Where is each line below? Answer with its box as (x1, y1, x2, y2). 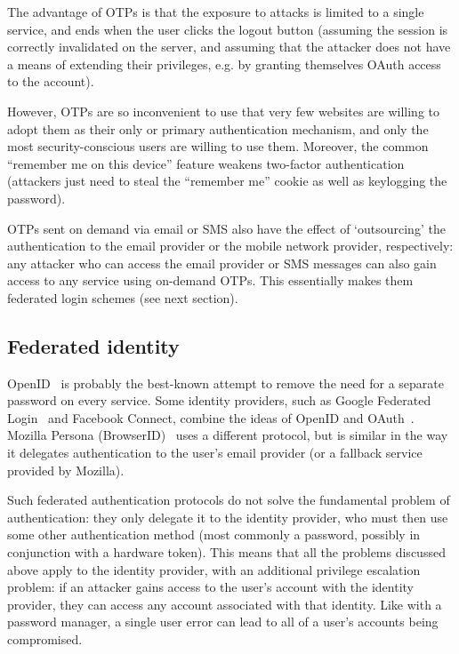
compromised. (7, 630, 83, 649)
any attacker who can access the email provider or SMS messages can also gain (7, 253, 437, 272)
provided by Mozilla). (7, 460, 125, 479)
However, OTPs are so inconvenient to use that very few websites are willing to (7, 101, 439, 120)
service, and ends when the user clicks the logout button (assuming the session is (7, 20, 448, 38)
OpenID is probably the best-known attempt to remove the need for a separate (7, 373, 444, 392)
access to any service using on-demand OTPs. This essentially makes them (7, 271, 414, 290)
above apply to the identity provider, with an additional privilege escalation (7, 560, 421, 578)
